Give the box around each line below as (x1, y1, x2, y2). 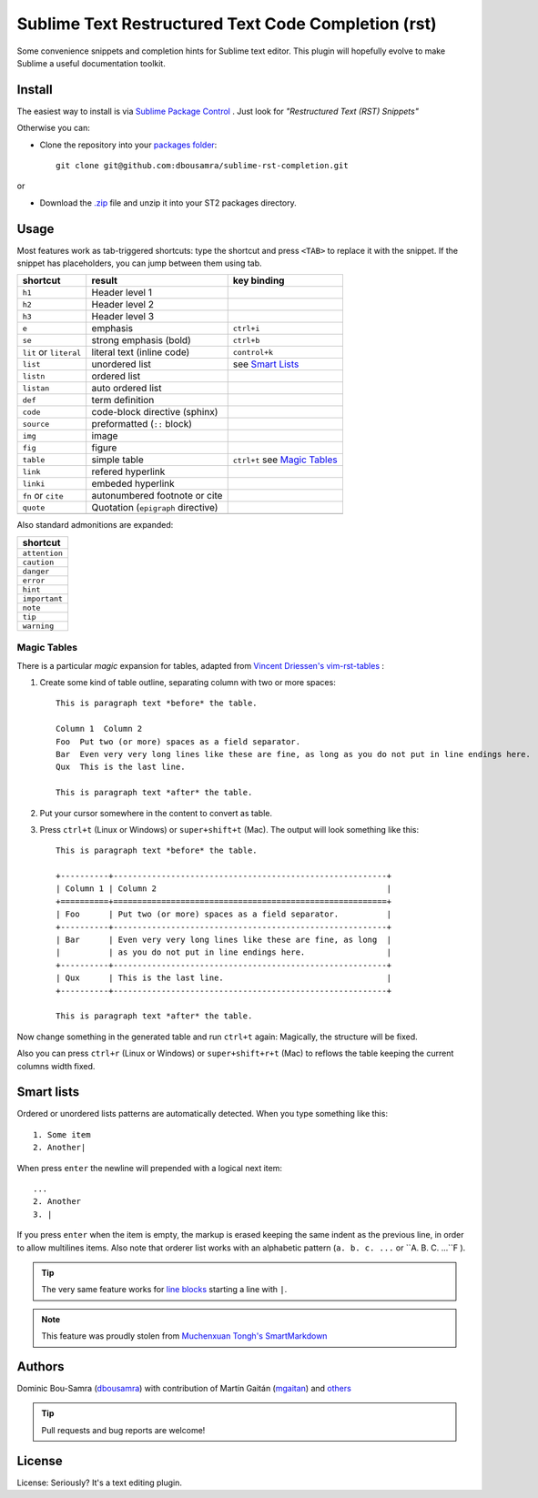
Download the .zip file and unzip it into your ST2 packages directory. (39, 197, 298, 208)
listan (22, 383, 50, 393)
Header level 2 (91, 299, 155, 311)
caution (22, 557, 55, 567)
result (91, 274, 118, 287)
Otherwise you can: (16, 123, 90, 134)
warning (22, 621, 55, 631)
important (22, 593, 64, 603)
